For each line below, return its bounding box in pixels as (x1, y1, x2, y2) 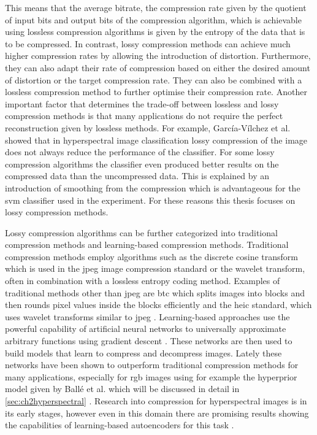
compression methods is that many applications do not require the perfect (5, 109, 283, 122)
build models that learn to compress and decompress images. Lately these (5, 346, 282, 359)
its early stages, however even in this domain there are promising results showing (5, 406, 309, 419)
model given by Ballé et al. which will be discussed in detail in (5, 382, 240, 395)
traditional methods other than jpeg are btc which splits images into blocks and (5, 286, 305, 299)
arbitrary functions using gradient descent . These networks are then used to (5, 334, 292, 347)
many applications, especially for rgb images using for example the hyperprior (5, 370, 297, 383)
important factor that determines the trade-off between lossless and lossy (5, 97, 279, 110)
